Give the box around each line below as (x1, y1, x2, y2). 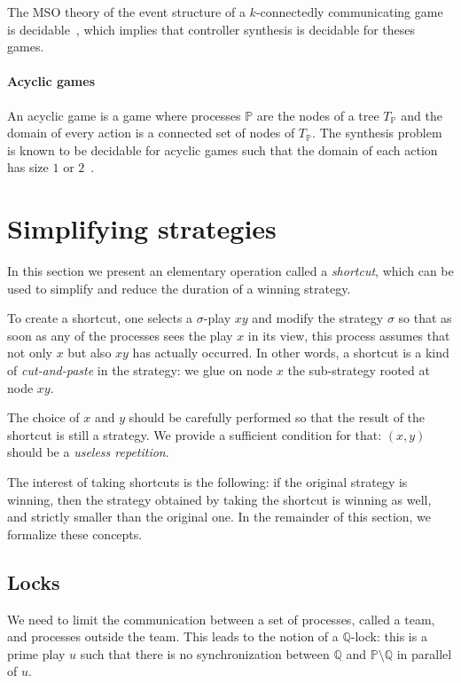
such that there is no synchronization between (80, 644, 330, 663)
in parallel (396, 644, 452, 663)
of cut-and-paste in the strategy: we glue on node (7, 361, 273, 380)
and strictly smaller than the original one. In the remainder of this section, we (7, 507, 432, 526)
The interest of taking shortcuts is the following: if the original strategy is (7, 473, 408, 491)
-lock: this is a (350, 627, 427, 646)
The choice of (7, 408, 80, 427)
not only (7, 343, 52, 362)
